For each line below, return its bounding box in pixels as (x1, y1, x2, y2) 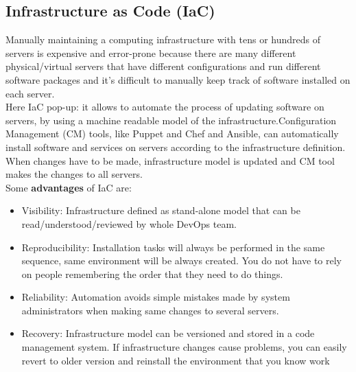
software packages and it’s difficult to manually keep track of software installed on (5, 72, 351, 86)
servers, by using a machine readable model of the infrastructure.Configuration (5, 113, 337, 127)
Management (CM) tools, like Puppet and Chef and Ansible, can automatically (5, 126, 339, 141)
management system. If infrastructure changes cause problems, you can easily (21, 340, 347, 354)
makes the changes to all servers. (5, 167, 143, 181)
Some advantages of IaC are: (5, 180, 132, 194)
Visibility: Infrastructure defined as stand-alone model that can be (21, 203, 300, 218)
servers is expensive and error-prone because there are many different (5, 45, 296, 60)
